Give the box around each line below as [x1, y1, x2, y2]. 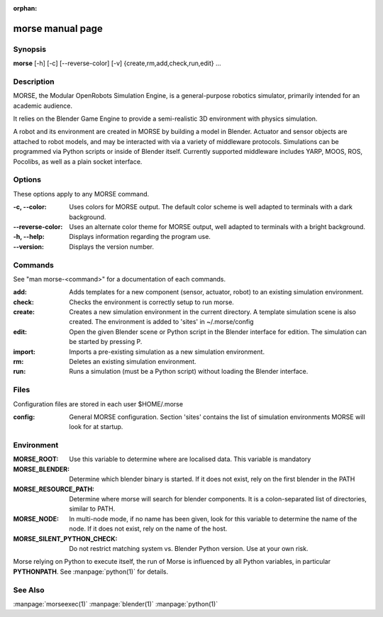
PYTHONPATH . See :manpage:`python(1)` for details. [13, 567, 169, 576]
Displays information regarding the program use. [69, 233, 211, 241]
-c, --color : [13, 203, 48, 211]
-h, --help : [13, 233, 45, 241]
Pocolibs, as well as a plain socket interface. [13, 157, 143, 166]
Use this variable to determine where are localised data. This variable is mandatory [69, 455, 311, 464]
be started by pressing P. [69, 338, 143, 346]
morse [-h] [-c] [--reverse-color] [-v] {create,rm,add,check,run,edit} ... [13, 59, 221, 67]
